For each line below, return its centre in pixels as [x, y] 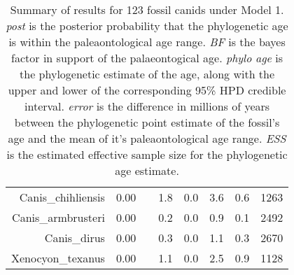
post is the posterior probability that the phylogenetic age [147, 26]
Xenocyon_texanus [58, 258]
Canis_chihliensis [62, 197]
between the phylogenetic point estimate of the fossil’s [147, 122]
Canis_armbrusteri [58, 217]
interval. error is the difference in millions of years [147, 106]
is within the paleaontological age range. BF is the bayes [147, 42]
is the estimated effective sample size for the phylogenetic [147, 154]
